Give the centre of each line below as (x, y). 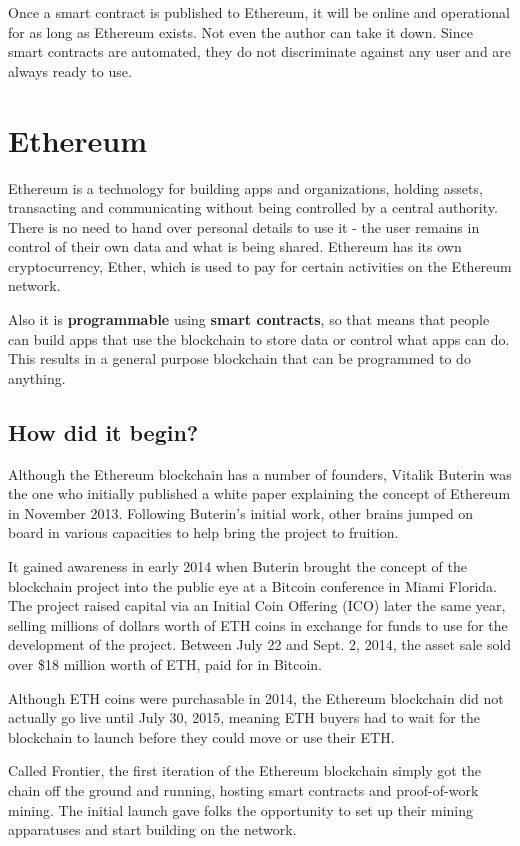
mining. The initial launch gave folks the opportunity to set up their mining (241, 809)
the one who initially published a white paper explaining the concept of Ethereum (259, 493)
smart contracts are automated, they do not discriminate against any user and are (260, 51)
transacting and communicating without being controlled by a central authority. (253, 207)
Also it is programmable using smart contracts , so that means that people (249, 319)
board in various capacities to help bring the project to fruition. (203, 532)
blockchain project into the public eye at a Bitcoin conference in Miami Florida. (252, 585)
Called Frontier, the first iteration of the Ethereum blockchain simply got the (244, 770)
